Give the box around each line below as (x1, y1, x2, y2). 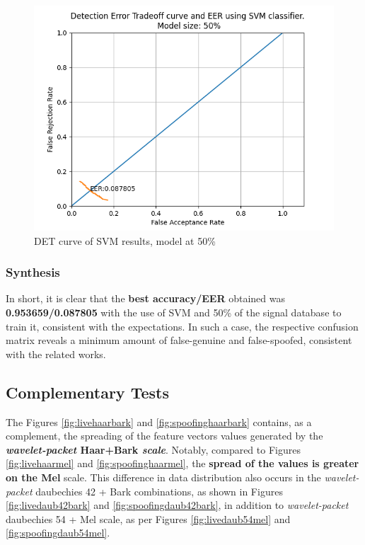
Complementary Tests (6, 381, 169, 403)
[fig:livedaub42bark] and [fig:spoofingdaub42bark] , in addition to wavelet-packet (6, 498, 349, 512)
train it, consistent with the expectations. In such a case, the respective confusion (6, 319, 359, 333)
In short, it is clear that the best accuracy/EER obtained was (6, 291, 285, 306)
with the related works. (6, 346, 106, 361)
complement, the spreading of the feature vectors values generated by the (6, 428, 323, 443)
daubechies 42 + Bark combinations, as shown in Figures (35, 483, 283, 498)
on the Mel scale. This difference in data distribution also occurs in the (6, 469, 321, 484)
